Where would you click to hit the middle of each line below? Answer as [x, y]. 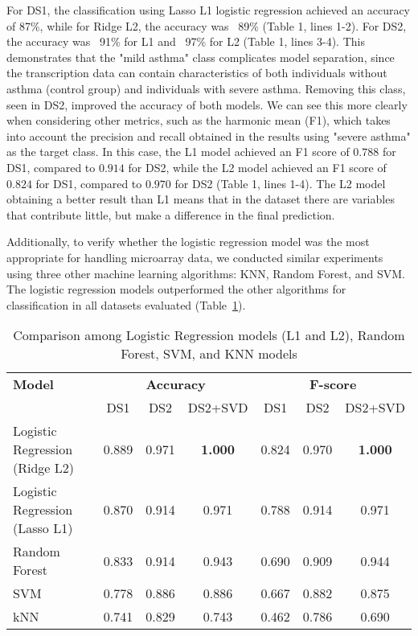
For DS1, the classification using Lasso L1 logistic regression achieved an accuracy [209, 10]
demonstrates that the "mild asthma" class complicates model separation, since [201, 57]
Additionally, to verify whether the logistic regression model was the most [188, 242]
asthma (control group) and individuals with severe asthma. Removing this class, [206, 88]
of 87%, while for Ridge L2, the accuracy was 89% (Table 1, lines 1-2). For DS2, [207, 25]
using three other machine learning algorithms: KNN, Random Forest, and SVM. [206, 273]
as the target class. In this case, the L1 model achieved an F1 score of [178, 152]
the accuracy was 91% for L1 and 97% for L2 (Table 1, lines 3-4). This [186, 41]
